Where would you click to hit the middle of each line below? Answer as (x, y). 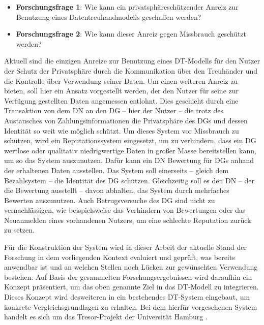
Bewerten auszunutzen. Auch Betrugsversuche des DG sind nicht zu (110, 200)
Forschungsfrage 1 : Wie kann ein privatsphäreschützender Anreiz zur (127, 7)
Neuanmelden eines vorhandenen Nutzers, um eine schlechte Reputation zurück (128, 220)
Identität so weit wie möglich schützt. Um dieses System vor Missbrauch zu (122, 130)
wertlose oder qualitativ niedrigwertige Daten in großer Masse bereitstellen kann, (130, 150)
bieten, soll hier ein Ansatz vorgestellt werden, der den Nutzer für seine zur (122, 91)
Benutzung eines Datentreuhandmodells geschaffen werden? (109, 17)
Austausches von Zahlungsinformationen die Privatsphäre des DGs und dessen (126, 120)
